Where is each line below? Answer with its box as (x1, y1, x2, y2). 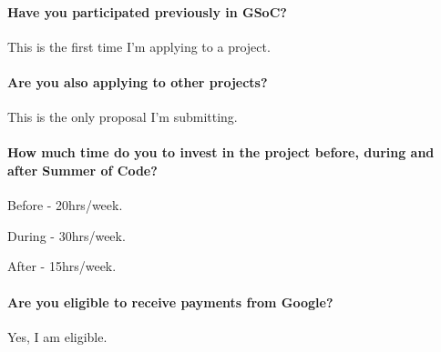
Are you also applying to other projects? (7, 72, 268, 91)
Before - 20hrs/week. (7, 196, 123, 215)
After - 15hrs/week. (7, 256, 117, 276)
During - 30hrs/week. (7, 226, 126, 245)
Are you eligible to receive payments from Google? (7, 292, 333, 311)
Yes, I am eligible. (7, 327, 108, 346)
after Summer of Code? (7, 160, 158, 179)
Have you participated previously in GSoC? (7, 2, 287, 21)
